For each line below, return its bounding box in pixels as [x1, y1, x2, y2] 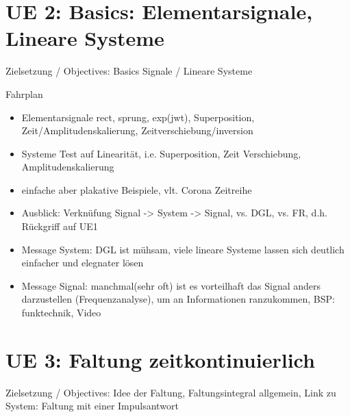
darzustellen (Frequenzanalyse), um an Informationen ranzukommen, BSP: [21, 292, 335, 306]
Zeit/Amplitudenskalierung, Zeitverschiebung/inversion [21, 123, 253, 138]
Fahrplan [5, 86, 43, 101]
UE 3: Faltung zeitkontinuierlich [5, 345, 315, 373]
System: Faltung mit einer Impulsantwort [5, 399, 179, 413]
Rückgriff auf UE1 [21, 219, 98, 233]
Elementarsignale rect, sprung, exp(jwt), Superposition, [21, 110, 255, 124]
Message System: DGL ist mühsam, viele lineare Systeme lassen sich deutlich [21, 242, 345, 256]
